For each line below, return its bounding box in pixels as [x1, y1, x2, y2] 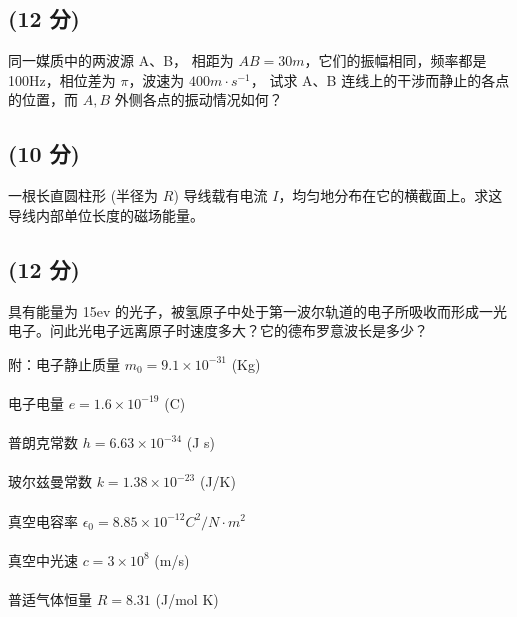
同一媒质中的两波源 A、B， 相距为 [8, 50, 234, 71]
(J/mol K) [155, 588, 219, 609]
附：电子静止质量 [8, 353, 120, 374]
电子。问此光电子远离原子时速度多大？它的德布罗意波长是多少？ [8, 320, 428, 341]
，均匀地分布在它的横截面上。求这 [278, 185, 503, 206]
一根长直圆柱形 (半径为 [8, 185, 159, 206]
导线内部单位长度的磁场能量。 [8, 204, 204, 225]
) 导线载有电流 [173, 185, 268, 206]
